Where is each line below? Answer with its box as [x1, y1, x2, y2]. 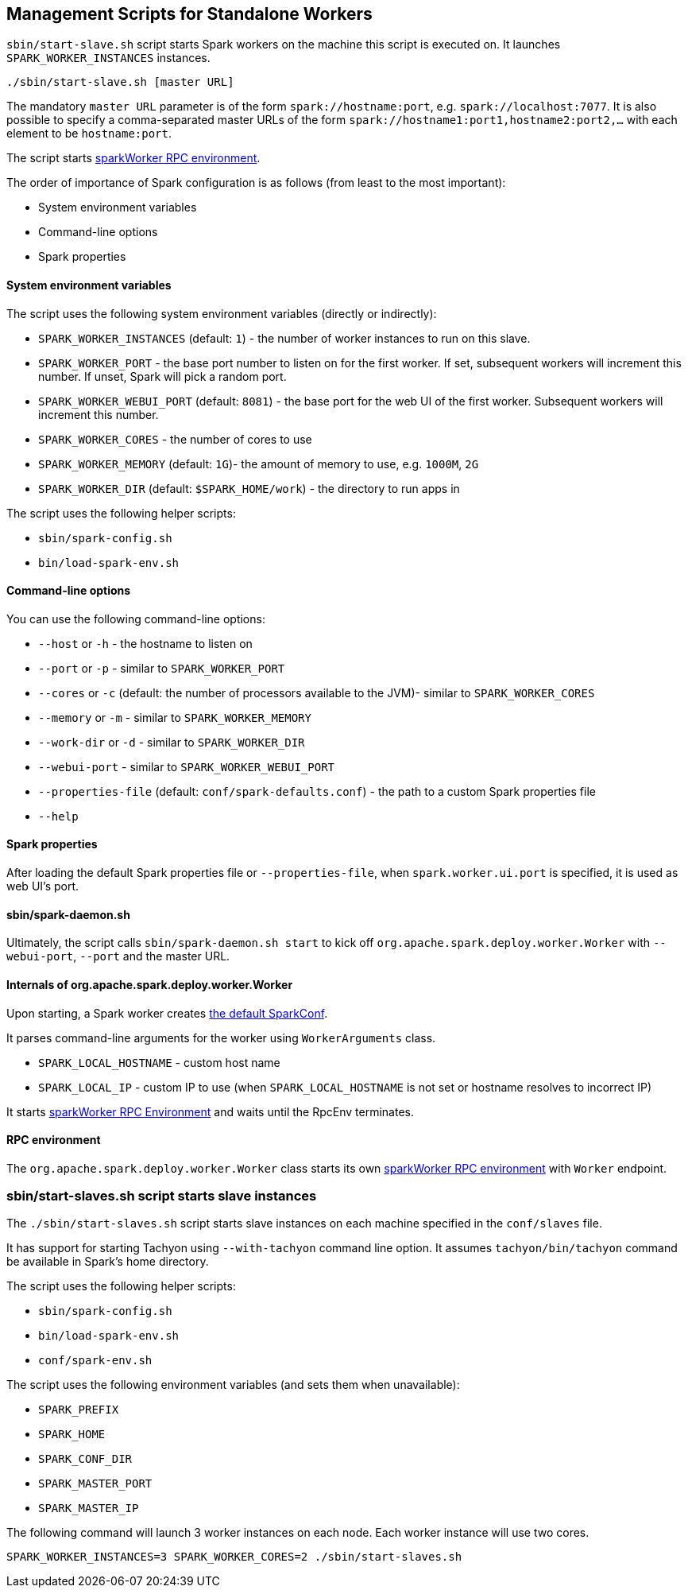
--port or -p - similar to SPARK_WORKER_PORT [38, 661, 285, 675]
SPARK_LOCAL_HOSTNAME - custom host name [38, 1055, 280, 1069]
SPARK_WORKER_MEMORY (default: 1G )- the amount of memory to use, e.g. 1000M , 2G [38, 456, 479, 471]
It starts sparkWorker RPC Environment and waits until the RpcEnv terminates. [6, 1104, 414, 1119]
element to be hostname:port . [6, 126, 172, 141]
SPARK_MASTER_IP [38, 1502, 139, 1515]
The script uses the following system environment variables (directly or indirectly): [6, 306, 437, 320]
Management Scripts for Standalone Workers [6, 4, 373, 24]
